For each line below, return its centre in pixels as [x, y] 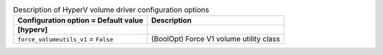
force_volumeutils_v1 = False [65, 39]
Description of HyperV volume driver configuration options [111, 10]
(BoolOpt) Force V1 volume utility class [216, 39]
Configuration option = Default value [81, 20]
